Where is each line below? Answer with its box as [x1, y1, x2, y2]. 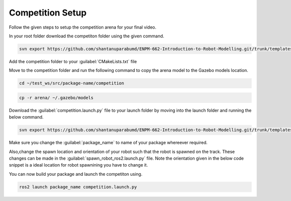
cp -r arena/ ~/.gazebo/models [19, 95, 94, 100]
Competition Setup [9, 7, 87, 18]
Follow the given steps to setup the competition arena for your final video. [9, 24, 157, 30]
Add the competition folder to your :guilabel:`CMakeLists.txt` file [9, 58, 137, 64]
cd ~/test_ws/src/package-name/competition [19, 81, 125, 86]
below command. [9, 114, 44, 120]
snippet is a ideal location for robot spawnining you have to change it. [9, 162, 148, 168]
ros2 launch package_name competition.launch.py [19, 184, 137, 189]
